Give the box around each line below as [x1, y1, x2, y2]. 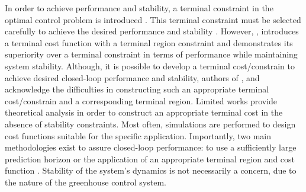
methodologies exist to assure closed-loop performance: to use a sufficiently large [5, 141, 297, 153]
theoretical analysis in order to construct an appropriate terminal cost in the [5, 106, 283, 119]
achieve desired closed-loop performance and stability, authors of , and [5, 71, 260, 84]
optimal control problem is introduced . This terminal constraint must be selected [5, 13, 301, 25]
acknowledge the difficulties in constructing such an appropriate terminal [5, 83, 269, 95]
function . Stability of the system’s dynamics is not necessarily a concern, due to [5, 164, 297, 177]
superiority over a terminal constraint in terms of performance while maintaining [5, 48, 298, 60]
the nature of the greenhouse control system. [5, 175, 166, 188]
